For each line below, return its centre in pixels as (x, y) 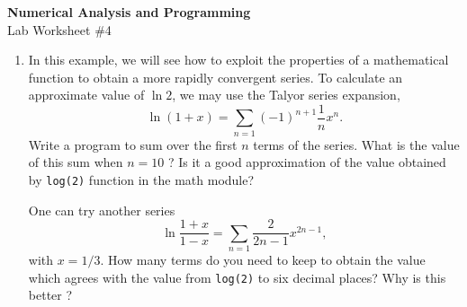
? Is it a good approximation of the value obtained (307, 162)
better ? (50, 295)
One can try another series (102, 210)
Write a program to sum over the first (133, 144)
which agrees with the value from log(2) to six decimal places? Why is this (237, 277)
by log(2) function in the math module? (141, 179)
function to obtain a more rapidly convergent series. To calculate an (216, 77)
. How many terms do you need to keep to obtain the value (263, 259)
